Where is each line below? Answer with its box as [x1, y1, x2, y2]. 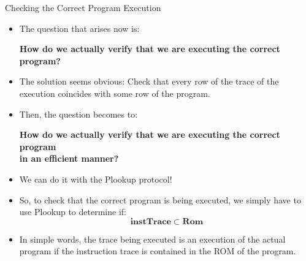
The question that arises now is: [19, 21, 140, 34]
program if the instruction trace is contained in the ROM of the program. [19, 244, 296, 257]
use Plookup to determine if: [19, 205, 126, 218]
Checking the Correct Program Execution [5, 1, 161, 13]
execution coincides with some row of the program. [19, 86, 210, 99]
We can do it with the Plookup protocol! [19, 172, 172, 185]
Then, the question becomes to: [19, 107, 138, 120]
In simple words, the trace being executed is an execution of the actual [19, 232, 286, 245]
